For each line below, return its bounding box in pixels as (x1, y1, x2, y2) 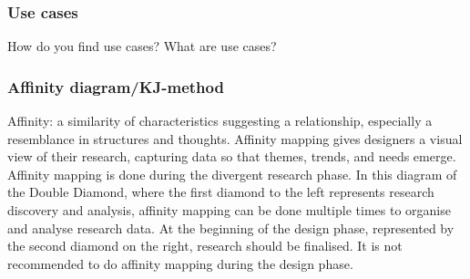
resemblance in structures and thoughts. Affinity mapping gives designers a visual (7, 129, 463, 148)
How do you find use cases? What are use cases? (7, 36, 277, 56)
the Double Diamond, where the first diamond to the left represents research (7, 182, 434, 201)
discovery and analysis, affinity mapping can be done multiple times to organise (7, 201, 451, 219)
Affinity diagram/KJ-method (7, 75, 224, 98)
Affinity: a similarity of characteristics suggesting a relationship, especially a (7, 111, 433, 130)
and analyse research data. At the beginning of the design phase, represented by (7, 218, 455, 237)
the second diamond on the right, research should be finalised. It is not (7, 236, 403, 255)
